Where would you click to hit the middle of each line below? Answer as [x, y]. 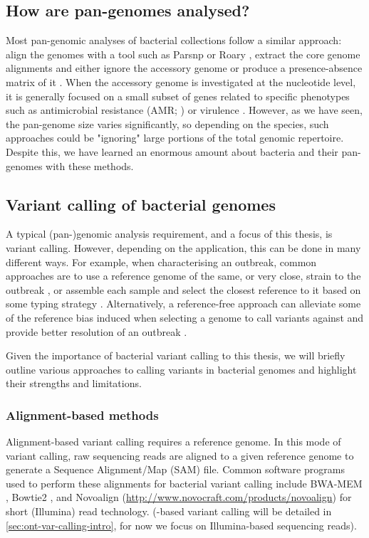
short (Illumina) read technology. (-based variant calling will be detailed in [169, 511]
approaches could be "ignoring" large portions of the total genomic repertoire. [175, 138]
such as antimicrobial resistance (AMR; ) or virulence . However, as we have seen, [184, 110]
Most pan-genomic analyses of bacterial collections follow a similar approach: [174, 40]
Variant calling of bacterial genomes [141, 204]
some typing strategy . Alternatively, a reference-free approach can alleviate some [183, 304]
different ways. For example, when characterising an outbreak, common [161, 262]
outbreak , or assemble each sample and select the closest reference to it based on [183, 289]
